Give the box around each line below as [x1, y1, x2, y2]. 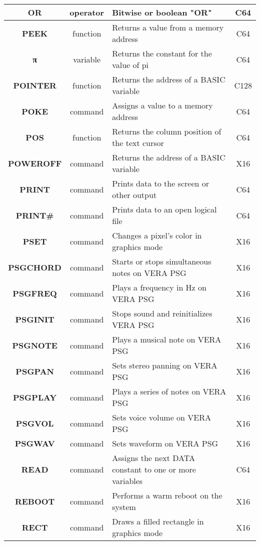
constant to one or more [112, 463, 196, 475]
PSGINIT [15, 313, 54, 325]
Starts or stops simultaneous [112, 255, 211, 267]
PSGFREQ [12, 287, 57, 299]
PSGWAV [14, 437, 55, 449]
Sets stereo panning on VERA [112, 359, 217, 371]
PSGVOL [15, 417, 54, 429]
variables [112, 475, 143, 486]
